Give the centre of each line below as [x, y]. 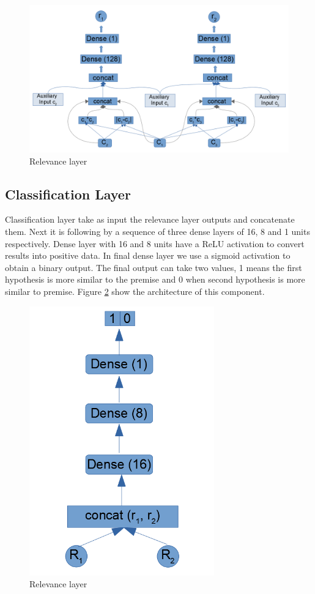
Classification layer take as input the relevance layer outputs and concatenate [150, 219]
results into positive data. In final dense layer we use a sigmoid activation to [148, 255]
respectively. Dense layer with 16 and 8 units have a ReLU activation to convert [155, 243]
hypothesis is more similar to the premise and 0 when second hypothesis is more [155, 279]
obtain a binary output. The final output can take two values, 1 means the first [154, 267]
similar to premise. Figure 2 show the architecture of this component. [135, 291]
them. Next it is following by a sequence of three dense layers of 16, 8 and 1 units [157, 231]
